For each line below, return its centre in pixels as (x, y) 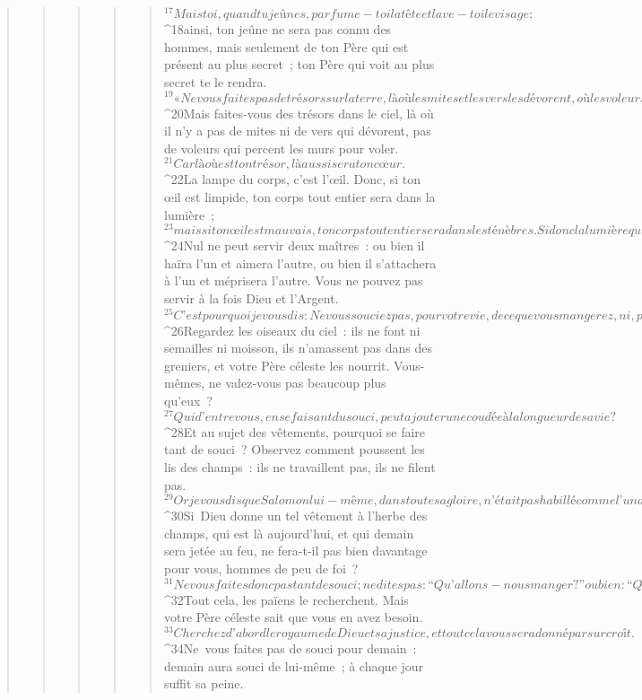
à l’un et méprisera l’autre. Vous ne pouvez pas (293, 280)
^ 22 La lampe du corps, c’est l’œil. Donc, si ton (292, 179)
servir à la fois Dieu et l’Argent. (251, 298)
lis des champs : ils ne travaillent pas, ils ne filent (299, 466)
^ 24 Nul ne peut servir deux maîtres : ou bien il (294, 245)
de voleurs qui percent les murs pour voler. (281, 148)
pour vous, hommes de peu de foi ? (261, 568)
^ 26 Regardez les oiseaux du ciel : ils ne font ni (292, 330)
